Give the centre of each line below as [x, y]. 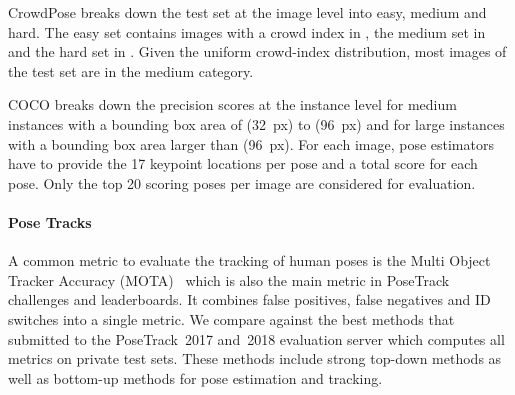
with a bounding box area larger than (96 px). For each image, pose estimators [251, 143]
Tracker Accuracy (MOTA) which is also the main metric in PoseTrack [229, 279]
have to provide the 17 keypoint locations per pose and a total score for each [243, 163]
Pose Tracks [50, 221]
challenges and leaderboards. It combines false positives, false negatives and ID [249, 299]
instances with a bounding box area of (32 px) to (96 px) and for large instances [256, 123]
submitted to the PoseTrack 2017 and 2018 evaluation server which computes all [256, 338]
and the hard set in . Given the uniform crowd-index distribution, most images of [257, 51]
